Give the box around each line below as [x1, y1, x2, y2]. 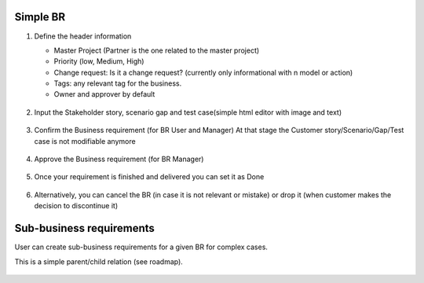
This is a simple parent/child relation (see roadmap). [14, 256, 184, 266]
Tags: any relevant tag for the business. [53, 79, 182, 88]
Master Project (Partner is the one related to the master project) [53, 46, 260, 55]
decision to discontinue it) [34, 201, 118, 211]
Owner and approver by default [53, 90, 155, 99]
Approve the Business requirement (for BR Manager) [34, 154, 204, 164]
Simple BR [14, 10, 66, 24]
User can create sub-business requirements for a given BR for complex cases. [14, 242, 269, 252]
